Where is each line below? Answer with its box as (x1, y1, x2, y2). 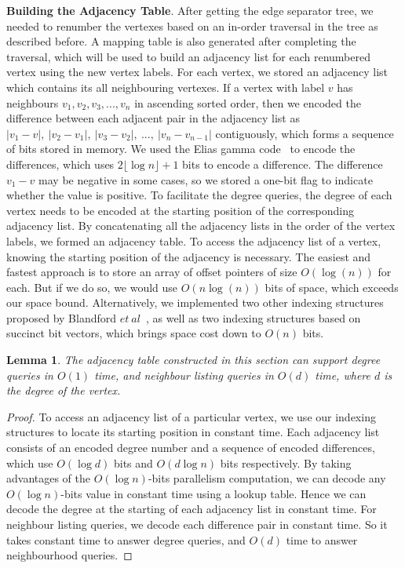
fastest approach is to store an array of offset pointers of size (6, 264, 297, 280)
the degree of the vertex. (6, 382, 121, 399)
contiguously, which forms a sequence (215, 125, 394, 141)
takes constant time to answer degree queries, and (6, 531, 246, 548)
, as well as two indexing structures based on (145, 309, 361, 326)
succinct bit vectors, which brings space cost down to (6, 325, 261, 341)
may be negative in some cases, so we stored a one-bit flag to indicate (38, 171, 373, 188)
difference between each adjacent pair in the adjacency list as (6, 110, 300, 126)
